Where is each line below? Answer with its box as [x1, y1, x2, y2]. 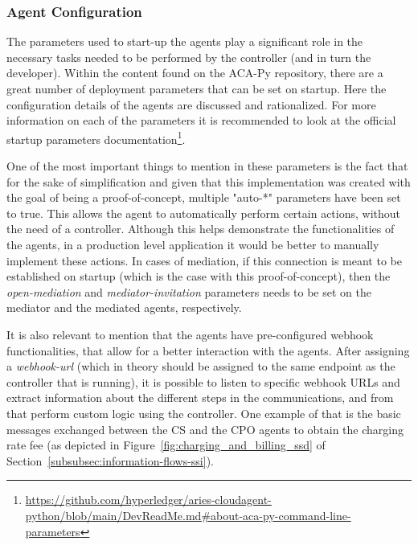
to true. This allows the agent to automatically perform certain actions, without [6, 204, 400, 221]
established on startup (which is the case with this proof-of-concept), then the [6, 268, 391, 285]
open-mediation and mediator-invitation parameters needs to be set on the [6, 283, 371, 300]
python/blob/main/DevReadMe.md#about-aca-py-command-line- [25, 506, 351, 523]
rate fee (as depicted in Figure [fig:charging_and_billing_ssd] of [6, 436, 326, 453]
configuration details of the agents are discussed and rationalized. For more [6, 96, 376, 113]
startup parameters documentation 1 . [6, 128, 186, 147]
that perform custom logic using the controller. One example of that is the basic [6, 404, 401, 421]
